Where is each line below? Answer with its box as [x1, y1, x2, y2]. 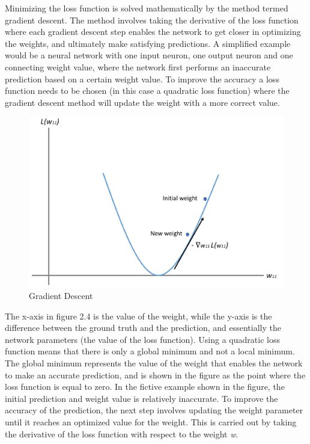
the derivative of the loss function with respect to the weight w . [5, 427, 239, 440]
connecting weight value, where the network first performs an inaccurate [5, 60, 271, 73]
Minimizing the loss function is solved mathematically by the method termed [5, 2, 288, 14]
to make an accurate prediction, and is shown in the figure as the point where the [5, 368, 306, 381]
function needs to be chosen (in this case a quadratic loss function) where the [5, 84, 290, 97]
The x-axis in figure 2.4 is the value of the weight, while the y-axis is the [5, 309, 272, 322]
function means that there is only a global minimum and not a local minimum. [5, 345, 295, 357]
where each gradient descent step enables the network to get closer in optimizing [5, 25, 301, 38]
